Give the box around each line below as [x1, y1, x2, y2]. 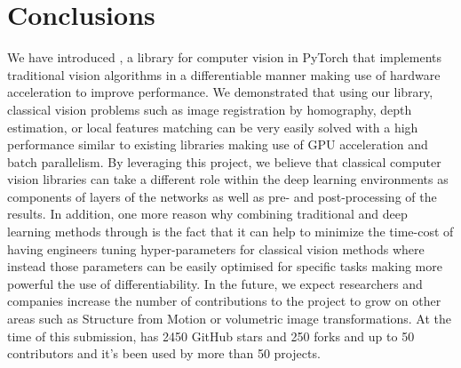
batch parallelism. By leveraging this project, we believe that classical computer [7, 152, 441, 171]
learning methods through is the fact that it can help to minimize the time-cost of [7, 222, 454, 241]
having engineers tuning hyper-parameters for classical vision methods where [7, 239, 425, 258]
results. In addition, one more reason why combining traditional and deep [7, 204, 408, 223]
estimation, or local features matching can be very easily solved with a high [7, 117, 418, 136]
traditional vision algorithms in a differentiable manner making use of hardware [7, 65, 441, 84]
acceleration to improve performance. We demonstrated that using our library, [7, 83, 433, 101]
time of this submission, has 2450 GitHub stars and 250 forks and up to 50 [7, 326, 415, 345]
